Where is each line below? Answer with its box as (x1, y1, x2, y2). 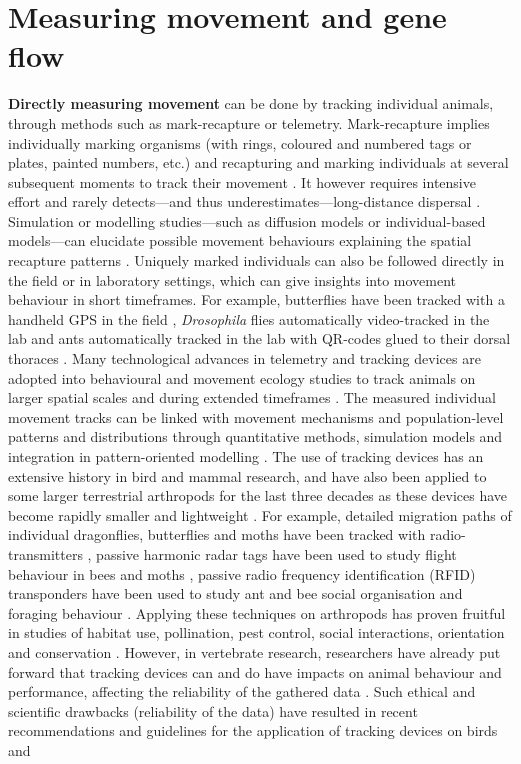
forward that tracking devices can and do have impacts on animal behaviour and (8, 661, 502, 682)
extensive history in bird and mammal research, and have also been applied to (8, 465, 487, 486)
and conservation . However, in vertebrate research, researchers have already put (8, 641, 501, 662)
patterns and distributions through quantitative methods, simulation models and (8, 426, 503, 447)
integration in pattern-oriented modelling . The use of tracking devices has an (8, 446, 484, 466)
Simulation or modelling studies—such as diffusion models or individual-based (8, 210, 486, 231)
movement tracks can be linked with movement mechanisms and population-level (8, 406, 504, 427)
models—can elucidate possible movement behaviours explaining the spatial (8, 230, 472, 251)
